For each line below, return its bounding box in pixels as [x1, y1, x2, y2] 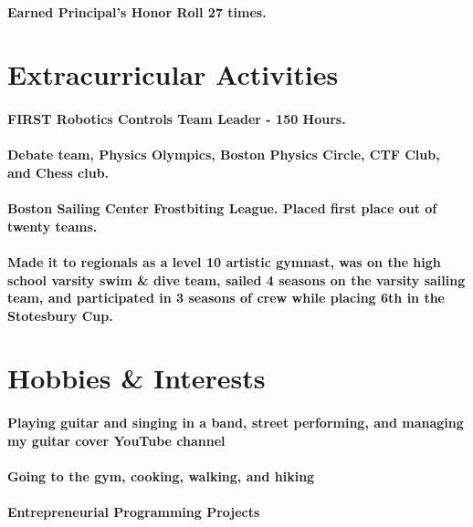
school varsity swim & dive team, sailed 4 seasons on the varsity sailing [7, 270, 466, 289]
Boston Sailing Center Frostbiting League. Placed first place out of [7, 199, 437, 218]
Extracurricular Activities [7, 56, 339, 93]
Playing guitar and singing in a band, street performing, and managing [7, 413, 464, 432]
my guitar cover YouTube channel [7, 430, 226, 449]
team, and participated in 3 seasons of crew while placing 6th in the [7, 288, 445, 307]
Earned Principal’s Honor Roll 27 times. [7, 2, 267, 21]
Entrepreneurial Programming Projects [7, 502, 260, 522]
